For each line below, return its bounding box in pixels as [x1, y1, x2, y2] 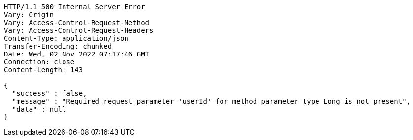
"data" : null [12, 105, 66, 113]
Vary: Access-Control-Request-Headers [4, 27, 154, 34]
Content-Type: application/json [4, 34, 128, 42]
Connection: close [4, 58, 75, 66]
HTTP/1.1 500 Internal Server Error [4, 3, 145, 11]
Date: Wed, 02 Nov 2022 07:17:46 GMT [4, 50, 150, 58]
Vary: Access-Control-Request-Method [4, 19, 150, 27]
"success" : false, [12, 89, 87, 97]
